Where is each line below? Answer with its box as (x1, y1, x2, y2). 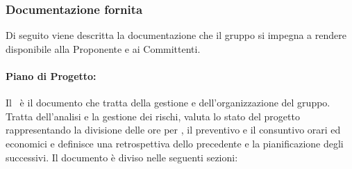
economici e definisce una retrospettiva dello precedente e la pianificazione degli (6, 136, 344, 150)
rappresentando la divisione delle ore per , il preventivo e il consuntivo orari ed (6, 122, 341, 137)
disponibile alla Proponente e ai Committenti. (6, 41, 201, 56)
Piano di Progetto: (6, 69, 97, 83)
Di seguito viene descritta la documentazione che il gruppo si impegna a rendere (6, 28, 346, 42)
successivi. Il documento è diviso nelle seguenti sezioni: (6, 150, 238, 164)
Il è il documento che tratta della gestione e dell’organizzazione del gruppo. (6, 95, 330, 110)
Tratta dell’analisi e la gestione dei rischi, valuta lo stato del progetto (6, 108, 300, 123)
